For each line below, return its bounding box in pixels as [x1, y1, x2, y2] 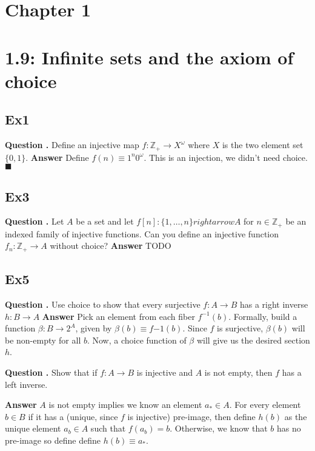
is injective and [136, 366, 193, 379]
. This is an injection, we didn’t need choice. [144, 151, 308, 163]
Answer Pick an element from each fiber [42, 310, 195, 322]
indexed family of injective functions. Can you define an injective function [5, 227, 279, 240]
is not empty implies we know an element [48, 398, 202, 411]
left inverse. [5, 378, 48, 390]
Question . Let [5, 215, 64, 228]
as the [284, 410, 307, 422]
